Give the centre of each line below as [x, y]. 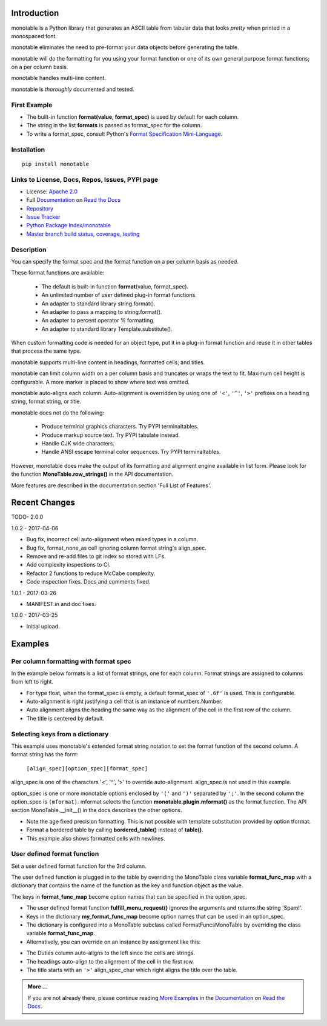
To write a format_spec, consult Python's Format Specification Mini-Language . [124, 134]
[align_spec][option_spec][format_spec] [87, 768]
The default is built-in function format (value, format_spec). [115, 286]
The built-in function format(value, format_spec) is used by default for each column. [133, 117]
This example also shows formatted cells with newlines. [96, 838]
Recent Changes [43, 503]
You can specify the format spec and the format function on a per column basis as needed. [125, 261]
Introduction [35, 13]
